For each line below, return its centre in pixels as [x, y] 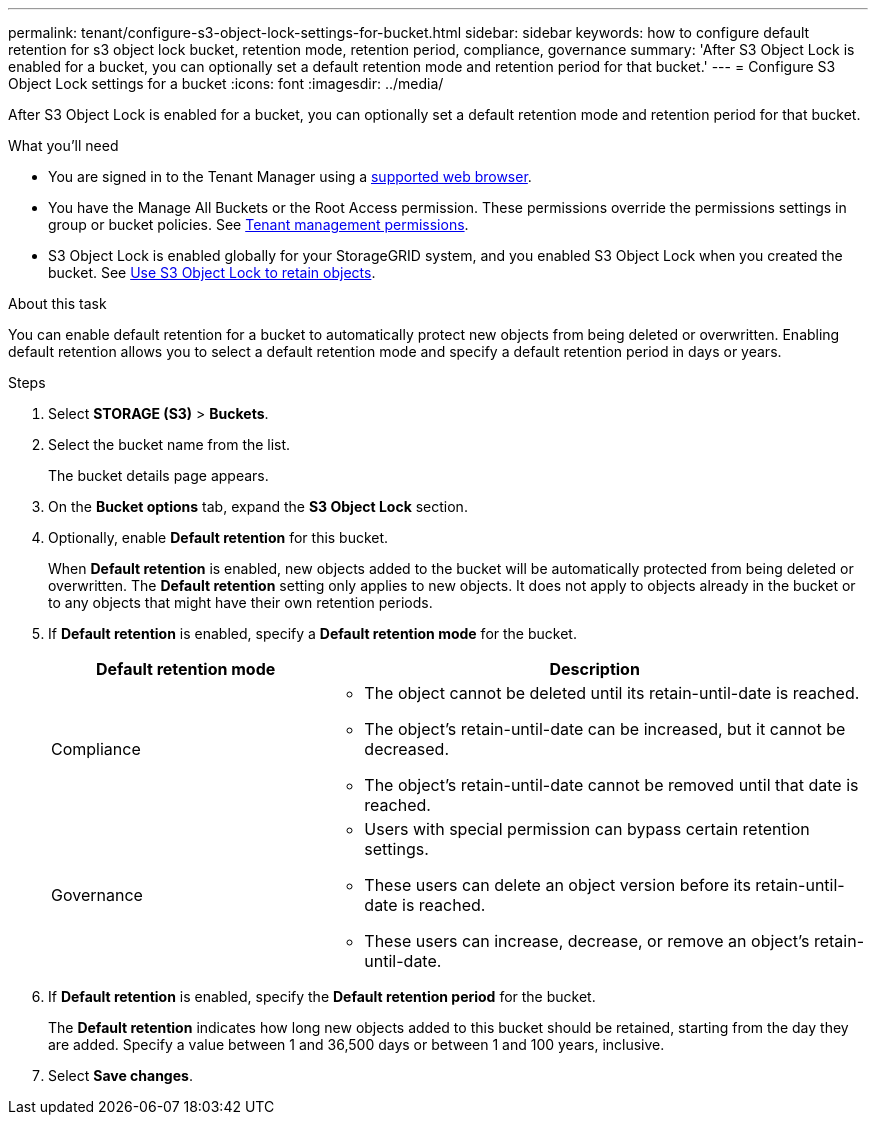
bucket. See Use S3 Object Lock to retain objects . [212, 272]
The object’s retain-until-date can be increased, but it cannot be [605, 729]
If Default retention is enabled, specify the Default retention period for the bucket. [322, 996]
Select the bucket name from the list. [169, 444]
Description [594, 669]
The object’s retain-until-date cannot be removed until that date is [611, 785]
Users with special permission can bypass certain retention [587, 829]
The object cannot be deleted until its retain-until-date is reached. [612, 693]
